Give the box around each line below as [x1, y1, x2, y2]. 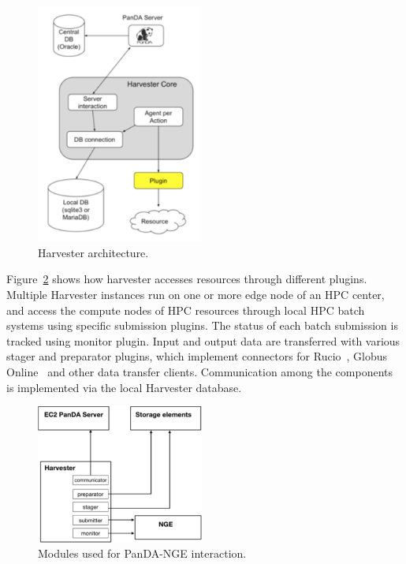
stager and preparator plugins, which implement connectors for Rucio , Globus [6, 348, 388, 364]
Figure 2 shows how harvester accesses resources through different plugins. [6, 271, 367, 287]
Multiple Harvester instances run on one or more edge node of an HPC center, [6, 286, 385, 303]
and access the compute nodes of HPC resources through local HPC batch [6, 301, 365, 318]
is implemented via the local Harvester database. [6, 379, 242, 395]
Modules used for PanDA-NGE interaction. [38, 545, 247, 562]
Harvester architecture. [38, 244, 149, 260]
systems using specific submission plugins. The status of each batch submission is [6, 317, 398, 334]
